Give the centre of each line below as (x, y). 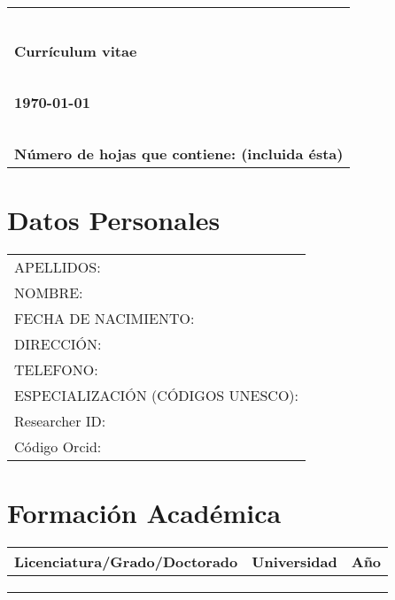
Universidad (294, 561)
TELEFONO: (56, 369)
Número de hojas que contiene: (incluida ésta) (179, 153)
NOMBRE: (49, 292)
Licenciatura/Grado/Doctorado (126, 561)
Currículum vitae (76, 50)
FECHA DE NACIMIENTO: (105, 318)
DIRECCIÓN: (58, 343)
